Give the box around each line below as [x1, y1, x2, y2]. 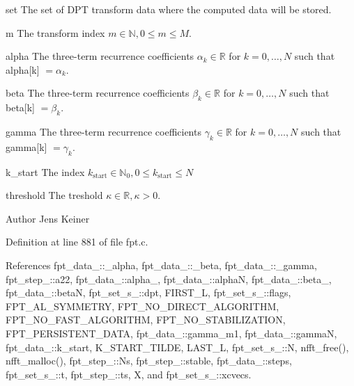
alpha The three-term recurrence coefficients [6, 49, 194, 63]
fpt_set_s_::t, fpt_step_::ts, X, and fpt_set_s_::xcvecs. [6, 367, 252, 381]
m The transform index [6, 25, 105, 40]
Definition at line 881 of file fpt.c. [6, 234, 148, 249]
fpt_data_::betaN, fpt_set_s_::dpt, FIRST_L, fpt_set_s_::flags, [6, 285, 291, 300]
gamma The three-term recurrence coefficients [6, 124, 201, 138]
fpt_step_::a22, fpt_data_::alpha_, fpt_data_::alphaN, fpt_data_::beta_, [6, 271, 332, 286]
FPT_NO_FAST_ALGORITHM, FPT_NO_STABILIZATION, [6, 312, 286, 327]
